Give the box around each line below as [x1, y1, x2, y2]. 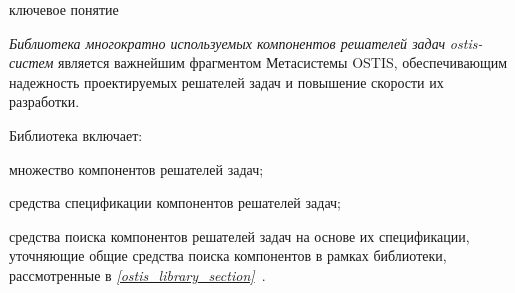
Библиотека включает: [9, 124, 143, 145]
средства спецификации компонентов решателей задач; [9, 192, 341, 213]
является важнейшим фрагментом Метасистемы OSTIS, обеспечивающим [58, 52, 508, 73]
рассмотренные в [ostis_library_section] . [9, 264, 266, 285]
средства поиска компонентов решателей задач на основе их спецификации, [9, 225, 470, 246]
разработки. [9, 91, 80, 112]
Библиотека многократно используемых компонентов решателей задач [9, 32, 446, 53]
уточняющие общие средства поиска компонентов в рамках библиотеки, [9, 245, 447, 266]
